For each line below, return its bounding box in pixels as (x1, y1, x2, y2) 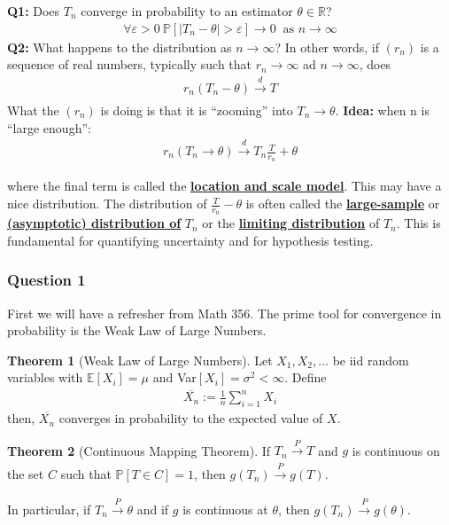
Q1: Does (7, 2, 60, 20)
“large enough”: (7, 118, 91, 137)
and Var (152, 368, 197, 387)
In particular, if (7, 499, 91, 518)
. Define (284, 368, 327, 387)
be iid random (332, 350, 409, 369)
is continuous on (352, 441, 440, 459)
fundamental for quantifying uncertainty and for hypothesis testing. (7, 231, 374, 249)
